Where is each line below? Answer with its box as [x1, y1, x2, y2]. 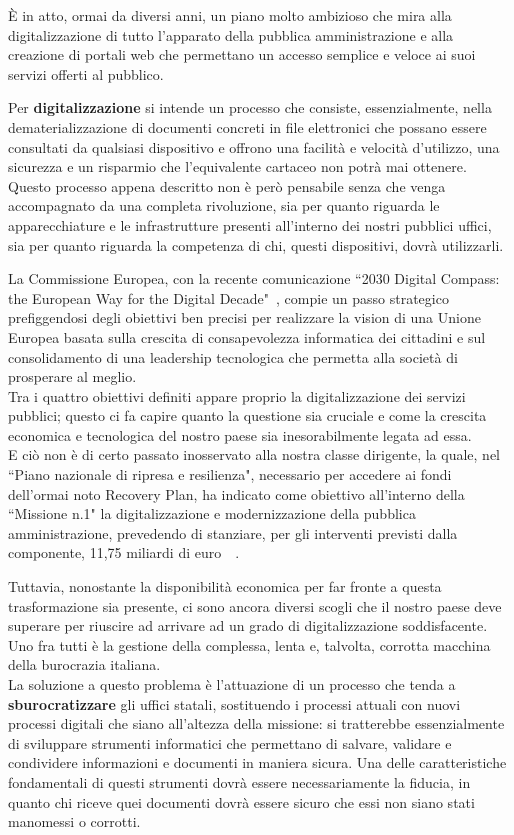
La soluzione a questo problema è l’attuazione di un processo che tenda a [8, 674, 456, 694]
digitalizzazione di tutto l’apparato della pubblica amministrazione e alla [8, 24, 454, 45]
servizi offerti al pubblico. [8, 63, 164, 84]
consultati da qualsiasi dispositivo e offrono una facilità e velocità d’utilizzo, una [8, 136, 500, 157]
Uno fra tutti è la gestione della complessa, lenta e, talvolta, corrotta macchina [8, 634, 491, 655]
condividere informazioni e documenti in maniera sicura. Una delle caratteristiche [8, 752, 507, 773]
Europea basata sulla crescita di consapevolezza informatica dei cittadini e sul [8, 326, 486, 347]
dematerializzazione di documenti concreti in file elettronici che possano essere [8, 116, 487, 137]
